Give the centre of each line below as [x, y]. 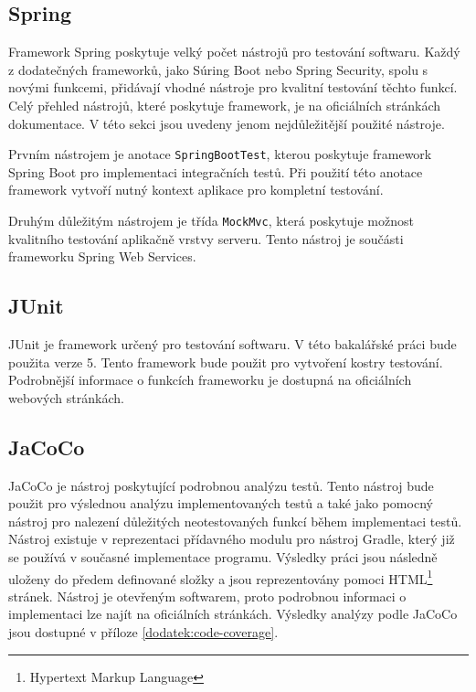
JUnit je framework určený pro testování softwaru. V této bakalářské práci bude [233, 344]
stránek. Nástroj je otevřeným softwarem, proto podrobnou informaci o [207, 596]
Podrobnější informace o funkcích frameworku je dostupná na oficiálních [210, 380]
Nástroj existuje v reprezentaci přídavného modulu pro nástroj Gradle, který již [232, 539]
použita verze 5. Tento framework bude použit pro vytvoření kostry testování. [226, 362]
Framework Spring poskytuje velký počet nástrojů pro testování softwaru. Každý [234, 52]
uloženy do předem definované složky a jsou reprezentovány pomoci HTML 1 [221, 577]
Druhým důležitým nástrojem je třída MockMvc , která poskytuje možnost [211, 221]
